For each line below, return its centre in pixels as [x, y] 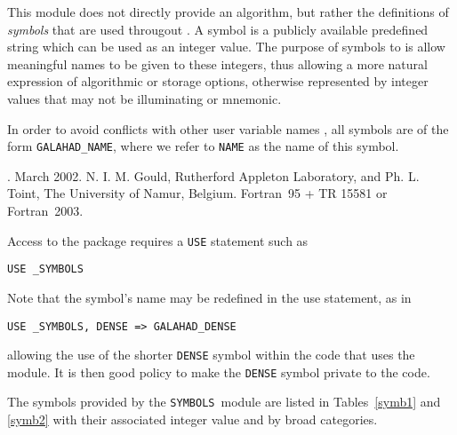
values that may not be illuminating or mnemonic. [144, 98]
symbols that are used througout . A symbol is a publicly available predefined [218, 29]
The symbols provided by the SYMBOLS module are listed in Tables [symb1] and [224, 402]
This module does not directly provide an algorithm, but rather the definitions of [228, 12]
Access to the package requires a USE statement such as [158, 240]
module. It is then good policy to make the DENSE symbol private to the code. [219, 372]
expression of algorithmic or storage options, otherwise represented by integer [218, 81]
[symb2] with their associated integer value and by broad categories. [192, 419]
